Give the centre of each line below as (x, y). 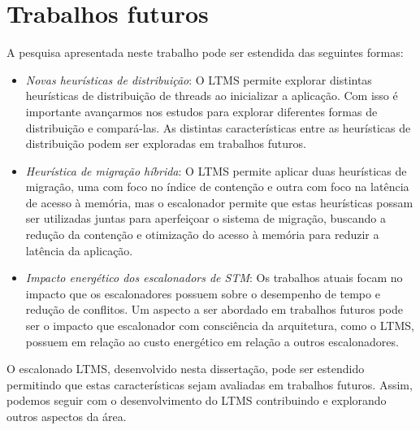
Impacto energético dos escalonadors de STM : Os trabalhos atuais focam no (214, 278)
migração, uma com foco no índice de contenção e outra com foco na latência (217, 187)
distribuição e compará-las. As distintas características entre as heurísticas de (218, 127)
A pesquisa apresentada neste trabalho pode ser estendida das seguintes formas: (205, 52)
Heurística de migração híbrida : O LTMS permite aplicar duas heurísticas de (216, 170)
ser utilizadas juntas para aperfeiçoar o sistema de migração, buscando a (206, 218)
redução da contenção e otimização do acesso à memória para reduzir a (202, 235)
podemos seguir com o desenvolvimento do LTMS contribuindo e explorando (197, 400)
